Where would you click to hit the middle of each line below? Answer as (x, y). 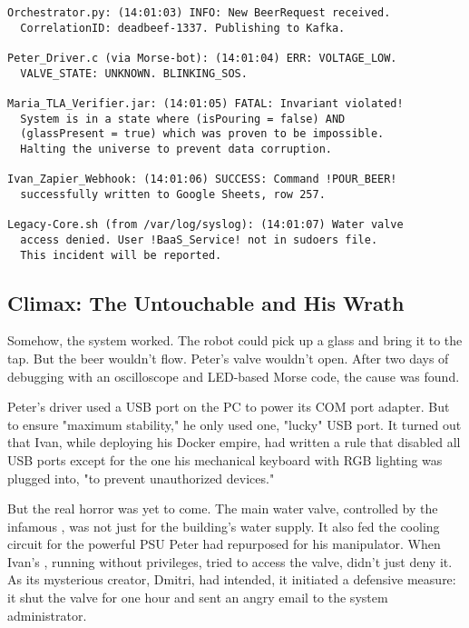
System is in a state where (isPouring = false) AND (183, 119)
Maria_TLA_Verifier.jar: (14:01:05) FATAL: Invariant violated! (205, 103)
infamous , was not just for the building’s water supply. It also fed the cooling (224, 526)
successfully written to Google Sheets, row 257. (173, 194)
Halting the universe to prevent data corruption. (176, 149)
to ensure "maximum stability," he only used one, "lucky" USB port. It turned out (234, 424)
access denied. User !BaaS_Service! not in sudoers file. (199, 239)
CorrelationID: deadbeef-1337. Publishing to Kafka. (183, 28)
